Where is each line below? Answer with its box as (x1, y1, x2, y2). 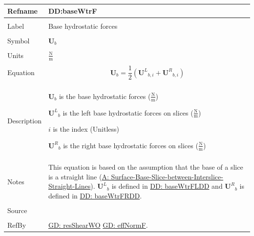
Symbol (7, 35, 30, 45)
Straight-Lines (48, 181, 91, 191)
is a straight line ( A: (48, 171, 109, 181)
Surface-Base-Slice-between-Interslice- (111, 171, 223, 181)
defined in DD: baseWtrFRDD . (48, 191, 142, 201)
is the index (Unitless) (53, 124, 120, 134)
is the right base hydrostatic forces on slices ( (63, 140, 198, 150)
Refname (7, 5, 38, 16)
